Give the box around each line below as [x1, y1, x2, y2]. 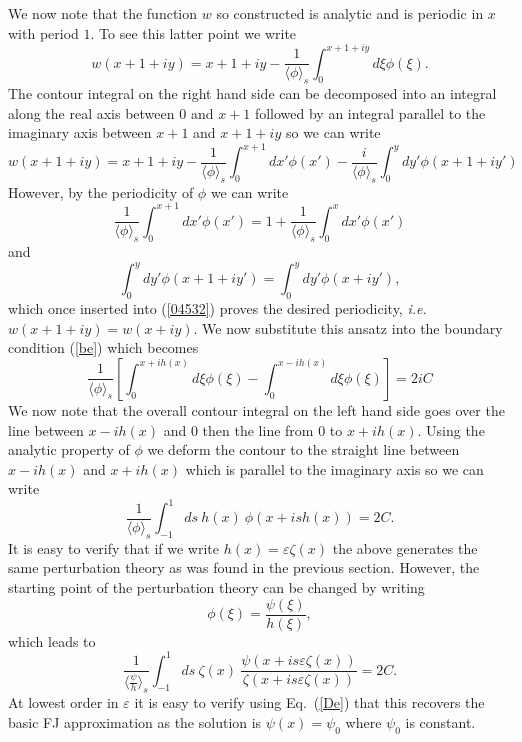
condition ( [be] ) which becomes [8, 337, 199, 358]
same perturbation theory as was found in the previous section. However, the [8, 557, 480, 578]
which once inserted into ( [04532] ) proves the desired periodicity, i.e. [8, 298, 427, 319]
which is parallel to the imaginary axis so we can [185, 458, 484, 479]
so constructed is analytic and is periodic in [216, 3, 484, 23]
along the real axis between [8, 102, 175, 123]
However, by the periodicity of [8, 181, 194, 202]
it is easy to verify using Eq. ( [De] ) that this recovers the [134, 692, 485, 713]
